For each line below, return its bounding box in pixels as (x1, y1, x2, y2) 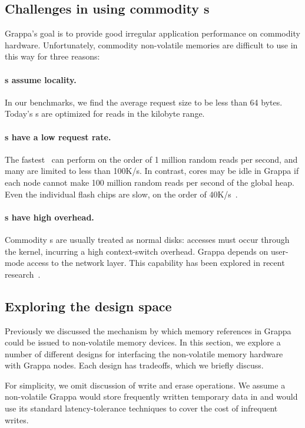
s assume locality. (5, 73, 77, 85)
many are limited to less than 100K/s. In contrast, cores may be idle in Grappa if (5, 164, 299, 177)
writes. (5, 413, 29, 426)
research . (5, 268, 41, 280)
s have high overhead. (5, 210, 94, 223)
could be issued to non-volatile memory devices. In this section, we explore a (5, 336, 281, 348)
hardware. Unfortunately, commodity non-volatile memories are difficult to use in (5, 38, 298, 51)
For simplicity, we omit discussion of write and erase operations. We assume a (5, 378, 286, 391)
